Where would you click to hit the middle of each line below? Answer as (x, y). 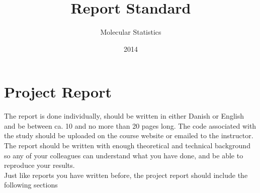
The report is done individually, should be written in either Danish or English (124, 116)
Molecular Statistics (131, 32)
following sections (31, 185)
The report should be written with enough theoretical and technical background (127, 146)
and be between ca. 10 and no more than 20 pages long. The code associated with (130, 125)
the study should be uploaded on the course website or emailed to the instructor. (129, 135)
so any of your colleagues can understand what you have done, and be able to (124, 155)
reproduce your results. (39, 165)
